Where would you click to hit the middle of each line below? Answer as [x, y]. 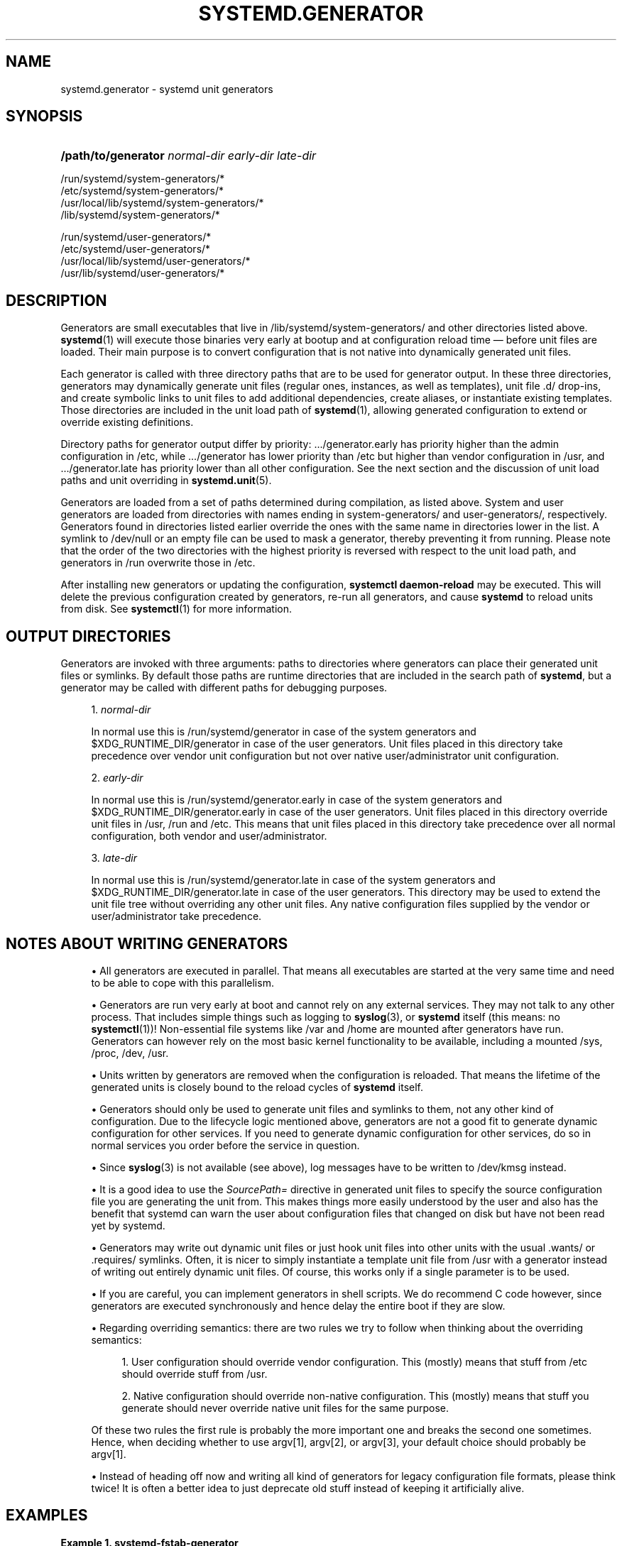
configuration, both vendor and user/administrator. [209, 836]
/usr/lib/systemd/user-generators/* [143, 273]
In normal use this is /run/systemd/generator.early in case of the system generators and [297, 800]
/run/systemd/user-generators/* [136, 237]
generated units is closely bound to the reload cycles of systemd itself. [257, 1087]
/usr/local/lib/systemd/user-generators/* [155, 261]
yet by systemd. [128, 1225]
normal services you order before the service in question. [225, 1145]
